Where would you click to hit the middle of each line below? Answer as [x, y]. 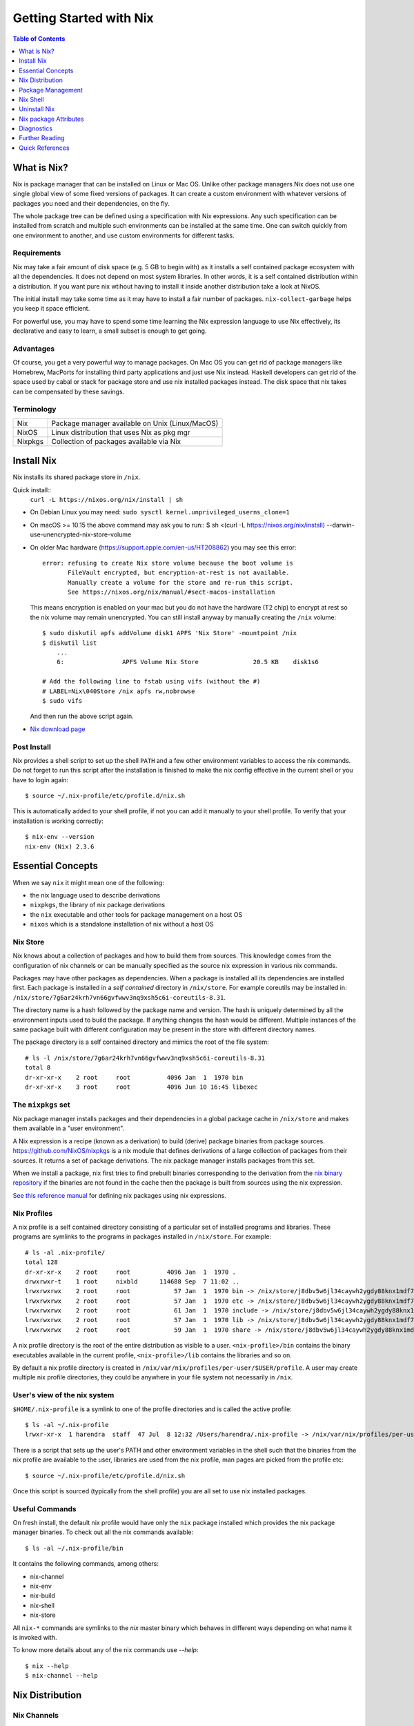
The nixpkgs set [41, 1105]
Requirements [37, 253]
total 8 [38, 1068]
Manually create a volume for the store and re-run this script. [180, 582]
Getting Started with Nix [83, 18]
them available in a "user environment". [69, 1128]
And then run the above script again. [82, 716]
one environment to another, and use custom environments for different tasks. [124, 235]
